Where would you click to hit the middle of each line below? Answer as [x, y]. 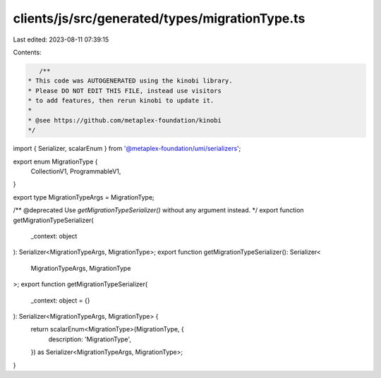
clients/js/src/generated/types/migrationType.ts [159, 18]
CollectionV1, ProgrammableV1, [76, 171]
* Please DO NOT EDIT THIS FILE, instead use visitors [125, 91]
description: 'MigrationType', [90, 339]
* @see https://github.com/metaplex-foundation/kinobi [125, 120]
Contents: [27, 52]
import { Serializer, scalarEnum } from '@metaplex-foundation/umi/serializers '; [127, 149]
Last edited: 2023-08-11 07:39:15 [61, 39]
